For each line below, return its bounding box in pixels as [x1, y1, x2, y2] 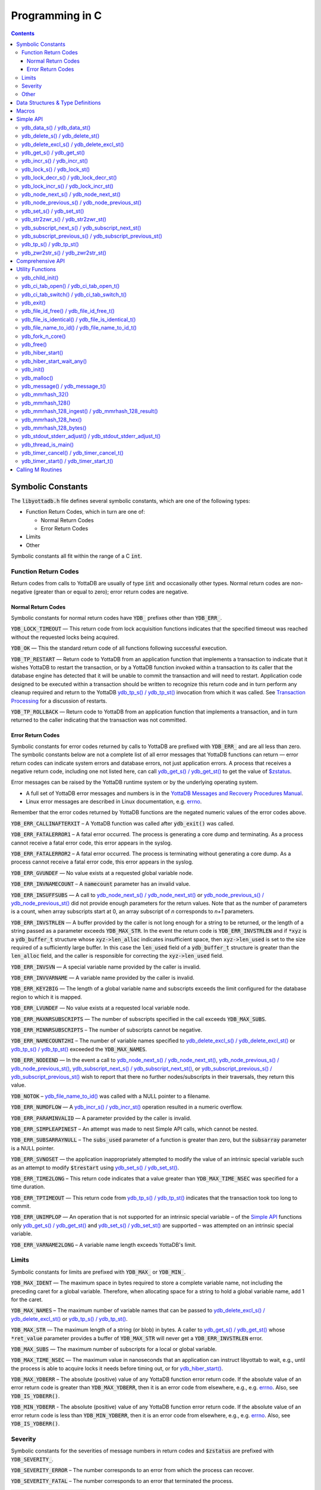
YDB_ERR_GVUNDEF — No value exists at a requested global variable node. [11, 869, 193, 876]
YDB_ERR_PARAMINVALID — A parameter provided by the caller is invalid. [11, 1115, 191, 1122]
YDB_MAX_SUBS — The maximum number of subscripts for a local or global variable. [11, 1345, 217, 1352]
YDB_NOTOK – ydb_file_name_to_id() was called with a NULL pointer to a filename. [11, 1092, 210, 1100]
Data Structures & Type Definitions [16, 99, 101, 106]
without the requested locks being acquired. [11, 634, 119, 641]
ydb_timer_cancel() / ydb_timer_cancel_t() [21, 449, 124, 457]
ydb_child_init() [21, 274, 59, 281]
